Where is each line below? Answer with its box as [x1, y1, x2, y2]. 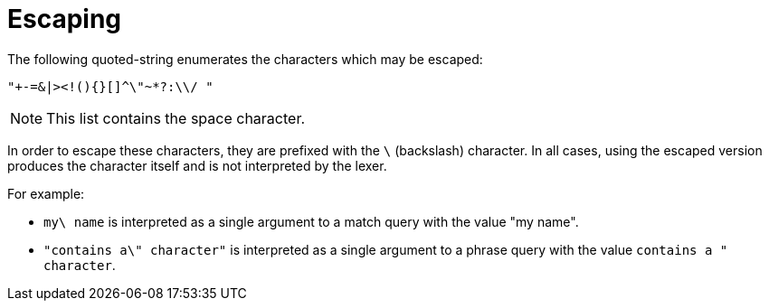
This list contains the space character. [46, 108, 306, 127]
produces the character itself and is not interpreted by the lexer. [7, 157, 387, 173]
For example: [7, 185, 85, 201]
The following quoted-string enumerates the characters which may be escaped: [7, 51, 483, 67]
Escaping [7, 4, 122, 34]
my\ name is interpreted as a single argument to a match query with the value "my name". [43, 213, 579, 229]
